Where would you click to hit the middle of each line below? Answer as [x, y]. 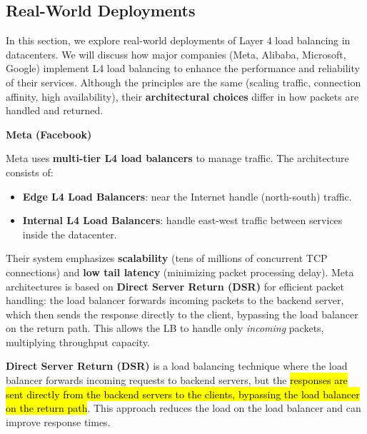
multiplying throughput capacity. [78, 342]
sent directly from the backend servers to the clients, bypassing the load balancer [183, 394]
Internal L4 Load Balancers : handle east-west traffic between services [182, 220]
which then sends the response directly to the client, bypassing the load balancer [182, 314]
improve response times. [58, 422]
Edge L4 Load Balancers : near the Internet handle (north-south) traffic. [187, 196]
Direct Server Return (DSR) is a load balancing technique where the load [177, 366]
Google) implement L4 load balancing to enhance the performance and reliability [183, 68]
